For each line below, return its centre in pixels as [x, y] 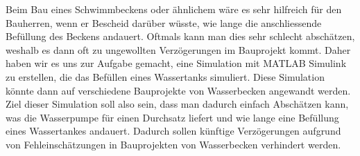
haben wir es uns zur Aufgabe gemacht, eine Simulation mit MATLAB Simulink [176, 63]
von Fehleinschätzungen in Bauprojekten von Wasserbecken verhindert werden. [173, 144]
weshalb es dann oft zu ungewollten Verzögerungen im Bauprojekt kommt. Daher [178, 49]
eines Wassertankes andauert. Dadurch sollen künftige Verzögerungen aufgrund [173, 131]
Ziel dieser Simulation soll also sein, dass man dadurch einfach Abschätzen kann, [177, 104]
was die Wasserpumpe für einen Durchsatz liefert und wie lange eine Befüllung [172, 117]
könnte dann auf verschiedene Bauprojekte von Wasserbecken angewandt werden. [178, 90]
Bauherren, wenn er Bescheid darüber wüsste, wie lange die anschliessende [164, 22]
